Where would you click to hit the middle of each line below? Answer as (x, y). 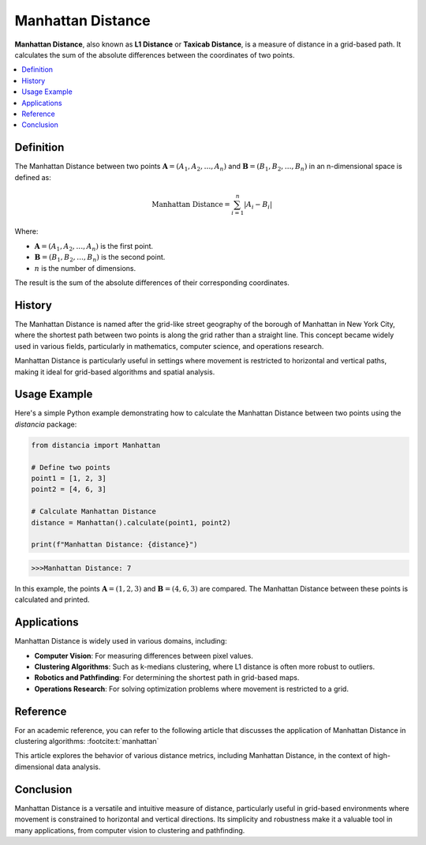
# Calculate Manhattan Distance (94, 512)
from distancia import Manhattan (96, 445)
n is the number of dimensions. (85, 268)
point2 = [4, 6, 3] (69, 489)
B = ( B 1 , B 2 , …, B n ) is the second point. (100, 258)
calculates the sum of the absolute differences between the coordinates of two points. (155, 54)
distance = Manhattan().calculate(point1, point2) (131, 522)
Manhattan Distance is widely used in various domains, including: (121, 641)
